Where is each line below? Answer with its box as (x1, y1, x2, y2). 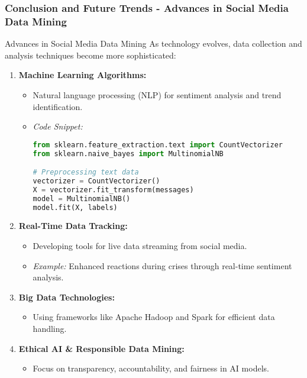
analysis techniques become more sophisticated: (5, 49, 176, 61)
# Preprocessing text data (33, 168, 139, 177)
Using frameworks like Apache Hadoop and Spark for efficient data (33, 311, 275, 323)
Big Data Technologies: (18, 290, 115, 303)
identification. (33, 100, 83, 112)
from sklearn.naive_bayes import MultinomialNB (33, 149, 224, 158)
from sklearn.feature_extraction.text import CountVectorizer (33, 140, 283, 149)
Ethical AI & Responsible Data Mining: (18, 342, 185, 354)
